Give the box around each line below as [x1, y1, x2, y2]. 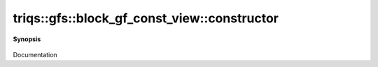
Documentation [13, 50, 57, 59]
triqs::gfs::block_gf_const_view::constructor [13, 10, 279, 26]
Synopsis [13, 35, 41, 43]
